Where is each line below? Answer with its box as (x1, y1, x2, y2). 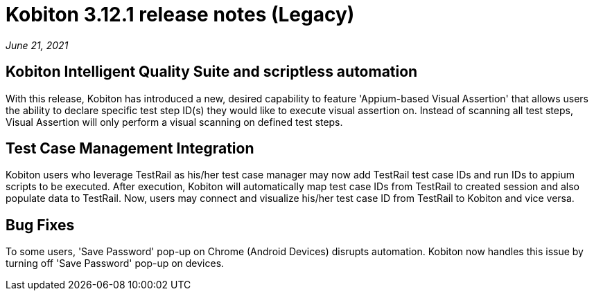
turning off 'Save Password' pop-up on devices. (6, 257, 225, 270)
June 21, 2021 (6, 39, 69, 51)
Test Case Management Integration (6, 140, 254, 158)
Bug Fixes (6, 216, 75, 234)
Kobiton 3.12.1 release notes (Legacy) (6, 3, 355, 26)
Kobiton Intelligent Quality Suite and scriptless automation (6, 63, 418, 81)
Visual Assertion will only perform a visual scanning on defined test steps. (6, 115, 343, 128)
